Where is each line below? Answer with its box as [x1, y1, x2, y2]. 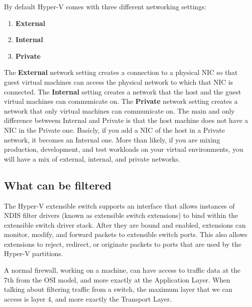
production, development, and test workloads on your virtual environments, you [4, 144, 243, 154]
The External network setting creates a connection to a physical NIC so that [4, 67, 238, 77]
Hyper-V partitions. [4, 248, 63, 259]
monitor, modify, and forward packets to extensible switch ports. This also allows [4, 229, 248, 239]
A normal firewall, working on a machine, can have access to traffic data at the [4, 265, 241, 275]
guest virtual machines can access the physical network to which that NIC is [4, 76, 233, 87]
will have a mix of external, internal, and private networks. [4, 153, 180, 164]
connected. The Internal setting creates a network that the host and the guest [4, 86, 241, 96]
